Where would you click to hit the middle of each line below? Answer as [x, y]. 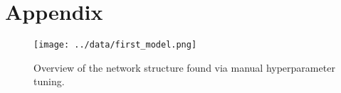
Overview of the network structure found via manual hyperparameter [184, 67]
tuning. [49, 81]
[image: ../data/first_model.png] [115, 45]
